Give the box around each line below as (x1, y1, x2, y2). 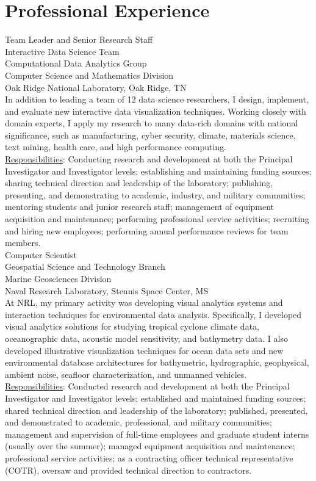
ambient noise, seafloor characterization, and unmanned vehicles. (5, 367, 247, 380)
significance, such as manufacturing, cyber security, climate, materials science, (5, 128, 296, 141)
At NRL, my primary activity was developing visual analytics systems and (5, 296, 283, 309)
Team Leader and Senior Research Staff (5, 33, 153, 46)
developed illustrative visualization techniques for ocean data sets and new (5, 344, 284, 356)
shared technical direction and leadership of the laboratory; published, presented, (5, 403, 308, 416)
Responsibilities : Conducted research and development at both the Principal (5, 380, 290, 392)
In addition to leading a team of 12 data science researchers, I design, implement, (5, 93, 309, 106)
